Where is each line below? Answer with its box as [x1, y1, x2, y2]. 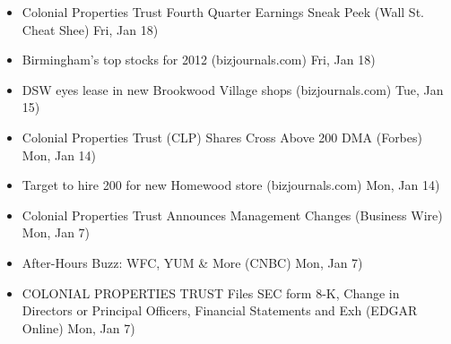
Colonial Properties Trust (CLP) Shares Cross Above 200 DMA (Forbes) [22, 127, 422, 146]
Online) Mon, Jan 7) [22, 318, 135, 337]
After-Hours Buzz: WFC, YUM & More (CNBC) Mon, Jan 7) [22, 253, 363, 271]
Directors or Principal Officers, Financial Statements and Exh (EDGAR [22, 301, 418, 320]
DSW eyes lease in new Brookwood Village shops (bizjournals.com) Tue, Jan [22, 80, 444, 99]
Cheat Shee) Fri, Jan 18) [22, 20, 159, 39]
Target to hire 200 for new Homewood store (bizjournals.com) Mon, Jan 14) [22, 176, 440, 194]
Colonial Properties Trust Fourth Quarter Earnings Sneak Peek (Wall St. [22, 3, 424, 21]
